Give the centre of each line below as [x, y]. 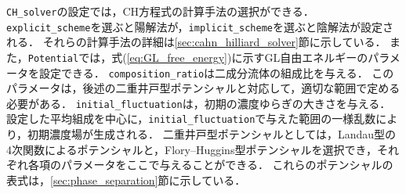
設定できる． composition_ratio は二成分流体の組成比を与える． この [216, 72]
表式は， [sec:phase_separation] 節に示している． [126, 180]
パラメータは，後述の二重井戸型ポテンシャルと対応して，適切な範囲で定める [203, 88]
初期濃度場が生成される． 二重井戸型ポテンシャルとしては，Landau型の [212, 134]
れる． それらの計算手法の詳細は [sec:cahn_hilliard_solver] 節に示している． [196, 42]
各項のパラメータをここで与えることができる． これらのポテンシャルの [210, 165]
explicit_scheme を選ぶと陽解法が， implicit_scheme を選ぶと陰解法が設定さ [200, 26]
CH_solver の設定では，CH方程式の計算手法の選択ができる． [160, 11]
